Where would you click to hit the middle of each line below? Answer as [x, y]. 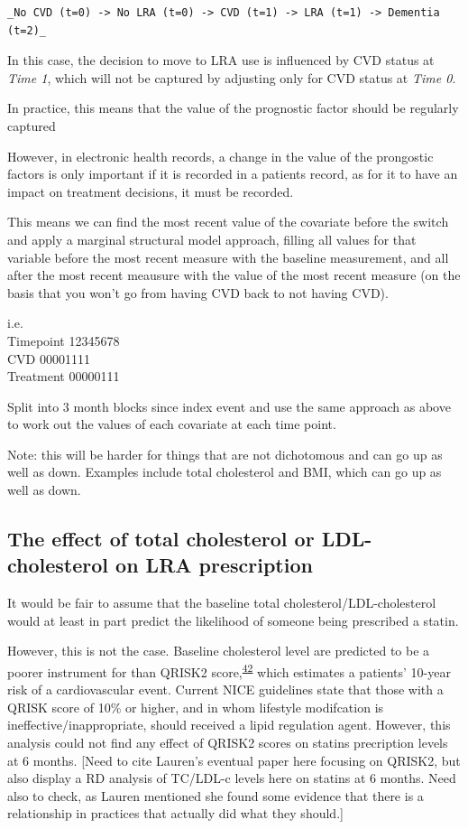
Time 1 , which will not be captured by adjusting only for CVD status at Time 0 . [232, 77]
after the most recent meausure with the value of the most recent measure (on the [234, 275]
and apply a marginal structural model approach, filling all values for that [212, 239]
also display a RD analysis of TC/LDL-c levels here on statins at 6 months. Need [232, 778]
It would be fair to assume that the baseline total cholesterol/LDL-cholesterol [222, 603]
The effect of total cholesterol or [161, 539]
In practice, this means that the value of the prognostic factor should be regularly [233, 108]
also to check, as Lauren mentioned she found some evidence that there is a [216, 795]
